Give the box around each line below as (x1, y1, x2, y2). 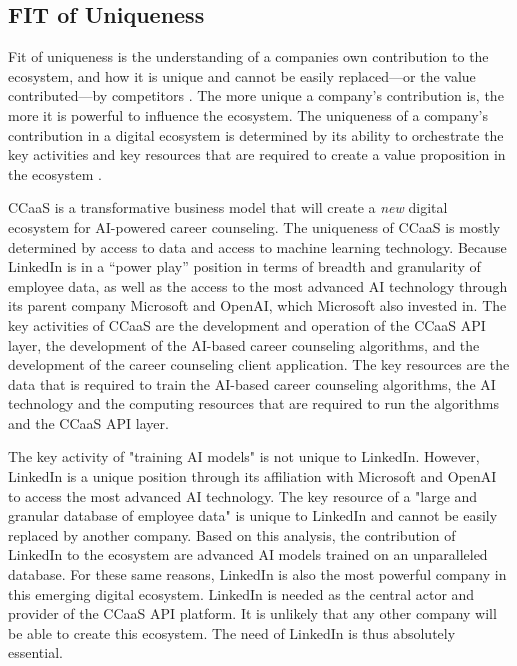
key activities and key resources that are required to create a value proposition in (8, 144, 506, 165)
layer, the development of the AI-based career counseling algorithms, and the (8, 334, 480, 355)
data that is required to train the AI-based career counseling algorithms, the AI (8, 373, 496, 394)
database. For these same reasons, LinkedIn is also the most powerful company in (8, 564, 507, 585)
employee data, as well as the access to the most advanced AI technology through (8, 275, 508, 296)
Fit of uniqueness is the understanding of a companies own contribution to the (8, 46, 489, 67)
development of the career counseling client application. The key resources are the (8, 354, 510, 375)
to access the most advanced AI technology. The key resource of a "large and (8, 485, 478, 506)
